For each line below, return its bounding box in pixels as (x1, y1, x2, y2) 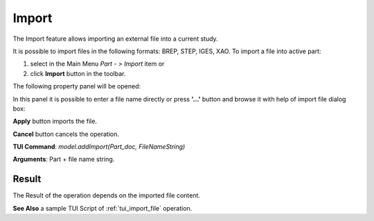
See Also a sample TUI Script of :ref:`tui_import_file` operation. (12, 204, 193, 212)
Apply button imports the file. (12, 117, 97, 126)
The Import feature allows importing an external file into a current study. (12, 35, 218, 43)
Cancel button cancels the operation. (12, 130, 120, 138)
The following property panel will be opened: (12, 82, 141, 90)
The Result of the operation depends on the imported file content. (12, 191, 201, 200)
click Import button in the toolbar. (30, 69, 126, 77)
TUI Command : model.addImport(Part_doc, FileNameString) (12, 142, 186, 151)
